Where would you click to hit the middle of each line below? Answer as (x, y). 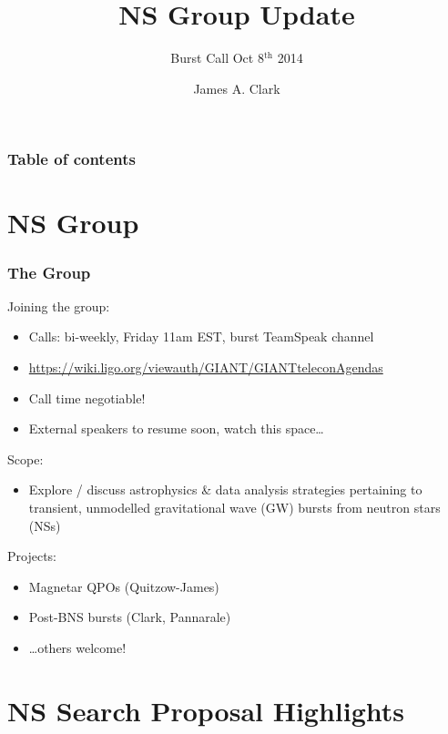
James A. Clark (237, 88)
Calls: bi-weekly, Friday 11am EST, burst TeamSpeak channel (201, 336)
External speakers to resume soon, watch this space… (176, 428)
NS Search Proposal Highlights (206, 710)
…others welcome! (77, 647)
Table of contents (71, 159)
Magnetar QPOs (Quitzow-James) (124, 586)
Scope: (25, 459)
